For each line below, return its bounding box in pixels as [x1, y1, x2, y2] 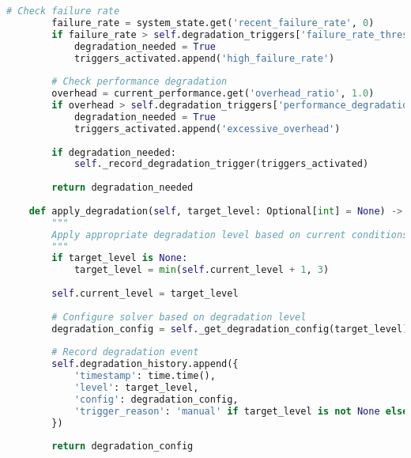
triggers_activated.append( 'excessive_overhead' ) [74, 123, 341, 134]
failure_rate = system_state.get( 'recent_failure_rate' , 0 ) [51, 17, 375, 28]
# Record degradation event [51, 346, 199, 358]
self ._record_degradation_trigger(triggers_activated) [74, 158, 369, 170]
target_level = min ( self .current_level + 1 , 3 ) [74, 264, 330, 276]
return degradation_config [51, 441, 194, 452]
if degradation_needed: [51, 146, 176, 158]
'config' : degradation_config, [74, 393, 239, 405]
